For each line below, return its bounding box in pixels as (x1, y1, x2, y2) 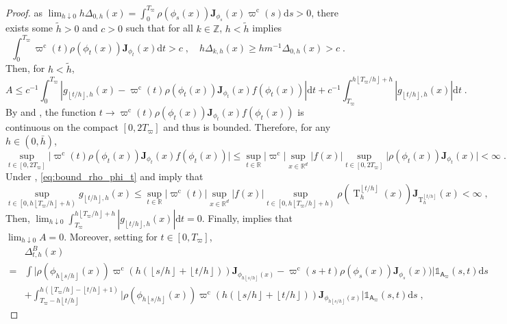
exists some (5, 21, 53, 35)
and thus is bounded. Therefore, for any (163, 120, 331, 134)
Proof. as (5, 5, 43, 19)
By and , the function (5, 104, 97, 119)
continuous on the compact (5, 120, 119, 134)
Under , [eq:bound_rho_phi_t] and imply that (5, 169, 203, 184)
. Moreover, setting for (64, 229, 158, 243)
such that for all (125, 21, 193, 35)
